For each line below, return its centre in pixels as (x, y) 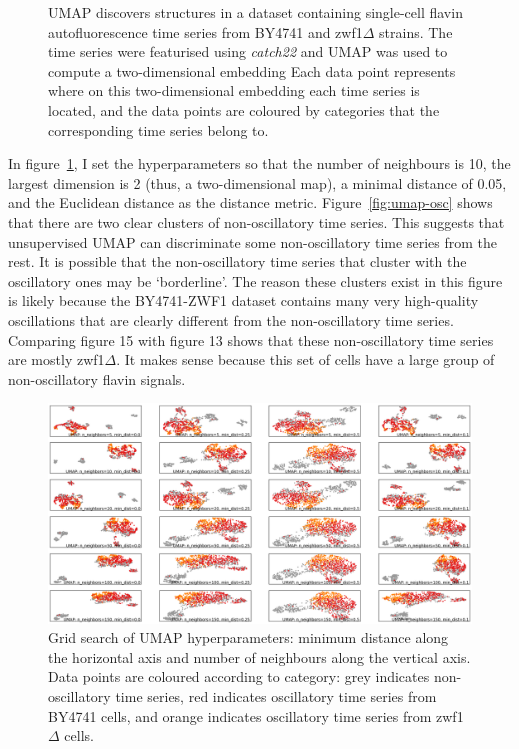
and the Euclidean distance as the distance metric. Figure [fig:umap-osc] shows (250, 202)
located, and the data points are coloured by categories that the (244, 109)
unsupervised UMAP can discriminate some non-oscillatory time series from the (252, 241)
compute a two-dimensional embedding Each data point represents (252, 70)
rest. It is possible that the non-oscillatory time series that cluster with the (237, 261)
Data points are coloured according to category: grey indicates (239, 676)
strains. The (416, 31)
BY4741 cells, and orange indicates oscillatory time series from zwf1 (256, 715)
